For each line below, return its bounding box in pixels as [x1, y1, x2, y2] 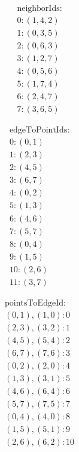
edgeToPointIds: [9, 126, 70, 135]
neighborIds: [17, 4, 62, 13]
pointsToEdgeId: [5, 298, 66, 307]
